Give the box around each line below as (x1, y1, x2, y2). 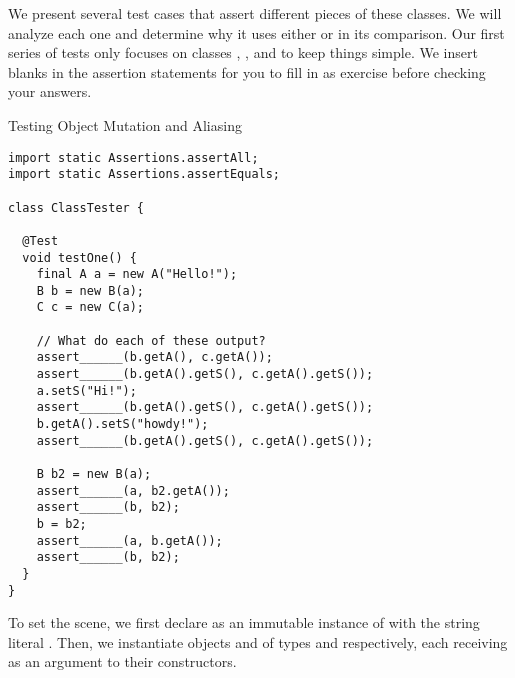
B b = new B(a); (36, 283, 145, 298)
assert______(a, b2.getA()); (36, 483, 230, 498)
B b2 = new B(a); (36, 467, 152, 482)
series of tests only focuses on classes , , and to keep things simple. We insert (8, 42, 478, 63)
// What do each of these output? (36, 333, 266, 348)
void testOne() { (22, 250, 137, 265)
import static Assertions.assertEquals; (8, 167, 281, 182)
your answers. (8, 81, 92, 102)
